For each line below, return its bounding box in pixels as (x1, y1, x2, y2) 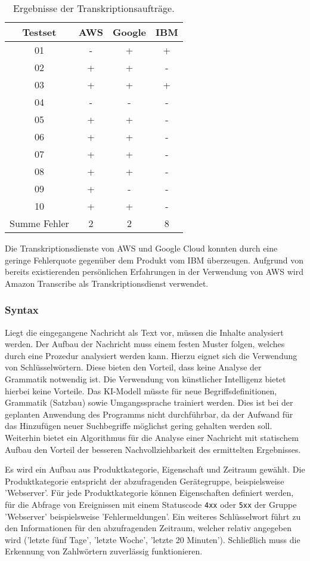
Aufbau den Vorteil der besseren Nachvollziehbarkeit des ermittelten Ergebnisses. (5, 443, 301, 455)
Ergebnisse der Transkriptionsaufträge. (13, 1, 175, 15)
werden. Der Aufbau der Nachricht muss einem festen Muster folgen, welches (5, 338, 285, 350)
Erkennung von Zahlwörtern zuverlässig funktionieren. (5, 545, 203, 557)
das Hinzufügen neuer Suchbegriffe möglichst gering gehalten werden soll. (5, 419, 272, 432)
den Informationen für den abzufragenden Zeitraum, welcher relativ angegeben (5, 522, 292, 534)
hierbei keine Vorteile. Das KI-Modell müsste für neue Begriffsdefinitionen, (5, 384, 277, 397)
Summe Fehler (10, 216, 69, 230)
